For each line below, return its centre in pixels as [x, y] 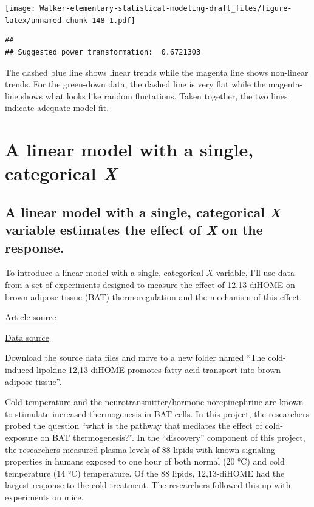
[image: [20, 8]
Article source [31, 317]
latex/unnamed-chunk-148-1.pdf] [70, 20]
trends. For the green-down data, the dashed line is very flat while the [135, 84]
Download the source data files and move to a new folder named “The [135, 358]
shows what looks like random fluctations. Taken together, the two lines [154, 96]
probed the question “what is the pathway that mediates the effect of [134, 425]
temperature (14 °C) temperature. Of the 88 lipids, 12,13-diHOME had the [145, 473]
